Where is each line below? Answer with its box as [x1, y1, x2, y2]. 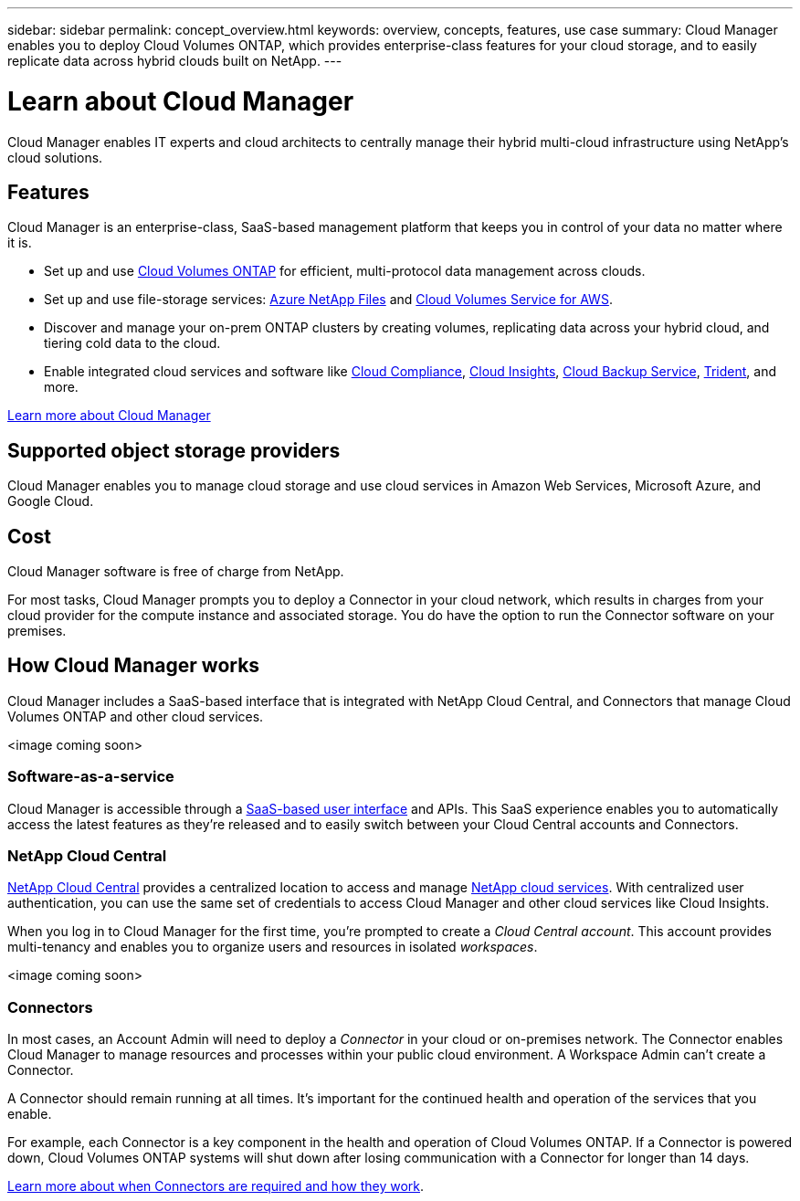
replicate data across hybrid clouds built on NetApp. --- [7, 53, 342, 68]
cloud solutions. [7, 149, 103, 165]
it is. [7, 235, 32, 251]
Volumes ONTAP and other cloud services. [7, 708, 264, 724]
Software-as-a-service [7, 767, 174, 786]
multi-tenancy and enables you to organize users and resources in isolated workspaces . [7, 939, 538, 955]
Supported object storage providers [7, 438, 341, 462]
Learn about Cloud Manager [7, 85, 354, 117]
